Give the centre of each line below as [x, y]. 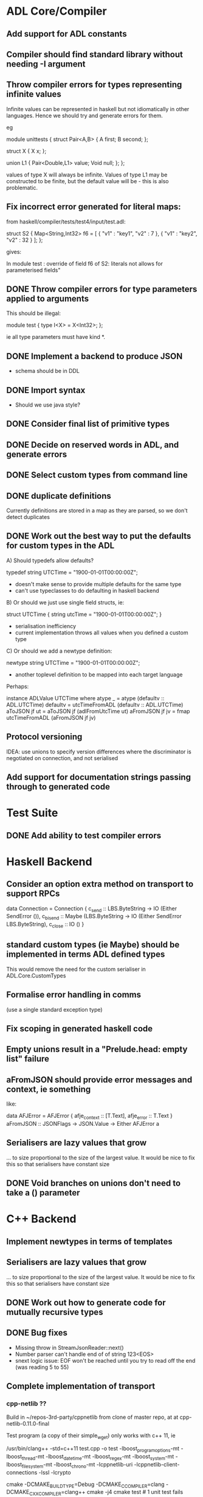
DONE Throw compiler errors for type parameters [102, 289]
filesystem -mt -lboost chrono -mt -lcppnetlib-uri [77, 1465]
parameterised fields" [33, 270]
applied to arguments [48, 298]
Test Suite [32, 813]
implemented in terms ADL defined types [86, 955]
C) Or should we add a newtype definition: [59, 651]
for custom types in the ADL [60, 546]
